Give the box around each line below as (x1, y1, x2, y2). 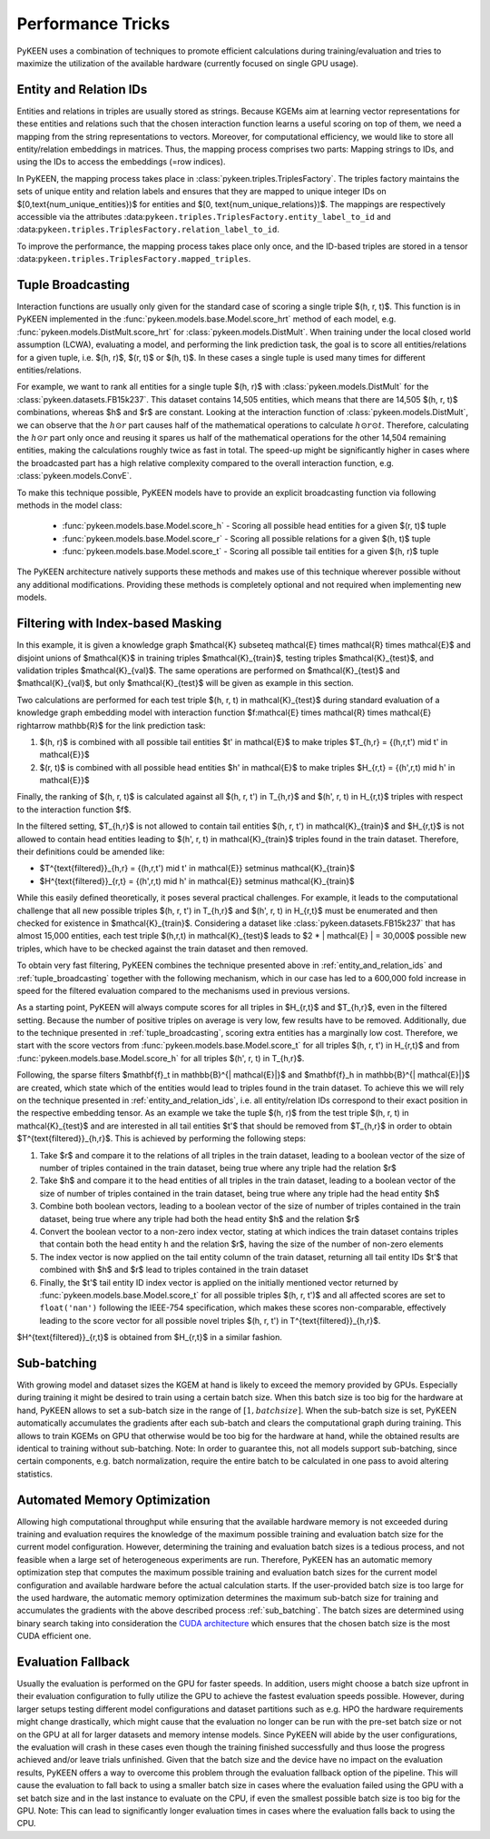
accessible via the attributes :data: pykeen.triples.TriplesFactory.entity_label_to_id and (16, 211, 392, 222)
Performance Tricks (16, 14, 171, 34)
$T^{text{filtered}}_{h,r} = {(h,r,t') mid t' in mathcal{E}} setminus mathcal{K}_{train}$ (39, 863, 356, 874)
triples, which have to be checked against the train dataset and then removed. (16, 943, 309, 954)
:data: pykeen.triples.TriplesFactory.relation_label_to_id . (16, 224, 280, 235)
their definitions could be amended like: (16, 846, 165, 858)
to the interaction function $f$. (16, 804, 132, 815)
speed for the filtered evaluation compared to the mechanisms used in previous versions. (16, 985, 350, 996)
